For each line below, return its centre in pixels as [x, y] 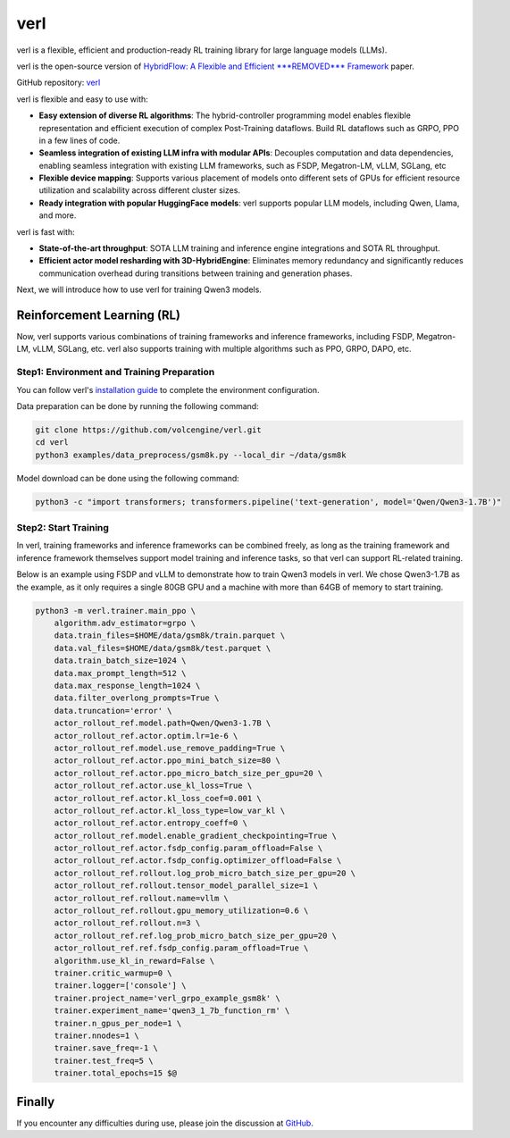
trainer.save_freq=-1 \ [106, 1048]
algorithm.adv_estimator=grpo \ [125, 623]
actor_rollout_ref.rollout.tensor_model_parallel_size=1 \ [186, 886]
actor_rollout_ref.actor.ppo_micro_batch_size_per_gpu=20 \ [188, 773]
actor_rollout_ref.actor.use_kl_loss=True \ [153, 786]
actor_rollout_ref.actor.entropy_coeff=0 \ [150, 823]
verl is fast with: [46, 231]
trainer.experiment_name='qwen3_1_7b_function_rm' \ [172, 1011]
